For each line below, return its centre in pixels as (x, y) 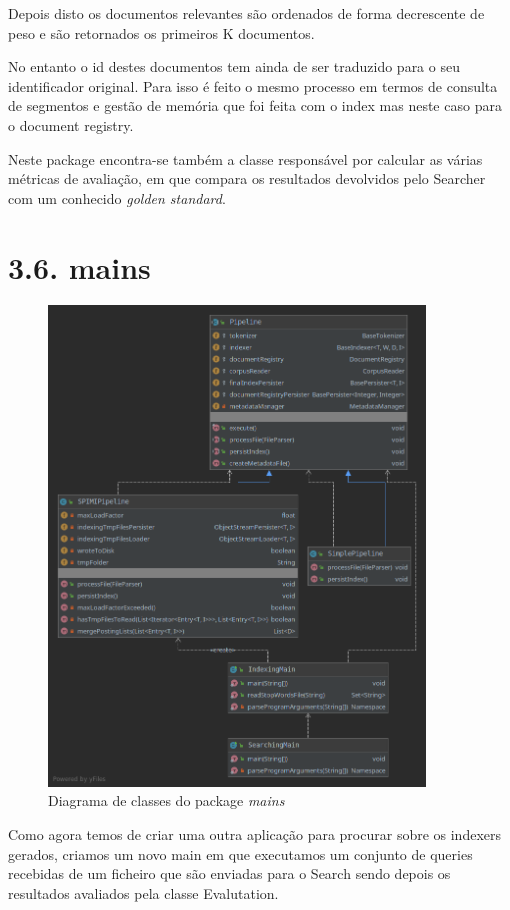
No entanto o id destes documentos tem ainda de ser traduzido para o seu (234, 66)
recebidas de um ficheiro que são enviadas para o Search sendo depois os (229, 873)
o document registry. (71, 124)
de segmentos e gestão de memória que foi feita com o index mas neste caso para (255, 105)
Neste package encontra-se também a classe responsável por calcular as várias (245, 158)
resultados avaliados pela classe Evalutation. (143, 892)
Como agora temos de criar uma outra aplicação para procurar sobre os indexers (255, 834)
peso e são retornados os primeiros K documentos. (161, 32)
